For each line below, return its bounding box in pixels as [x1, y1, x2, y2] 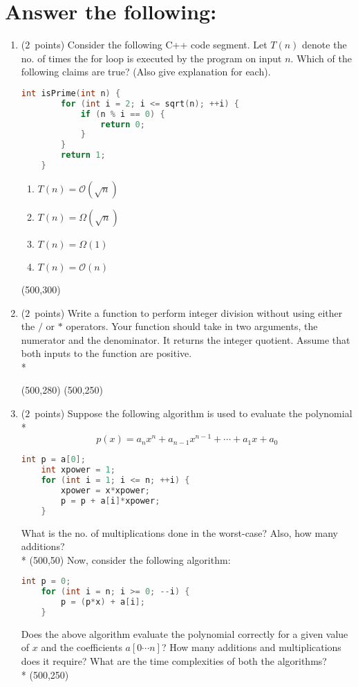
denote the [302, 37, 347, 52]
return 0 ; [100, 119, 145, 129]
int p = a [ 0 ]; [21, 455, 86, 465]
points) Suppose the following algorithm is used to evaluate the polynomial [35, 406, 352, 421]
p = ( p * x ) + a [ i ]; [61, 597, 145, 607]
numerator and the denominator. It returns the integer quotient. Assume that [21, 332, 350, 347]
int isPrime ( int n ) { [21, 88, 121, 98]
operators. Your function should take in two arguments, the [66, 319, 318, 333]
